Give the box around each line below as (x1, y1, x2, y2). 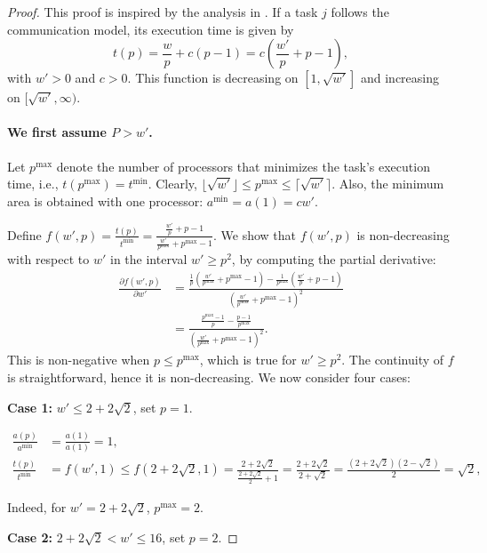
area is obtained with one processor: (7, 191, 204, 210)
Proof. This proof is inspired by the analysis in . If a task (7, 3, 318, 20)
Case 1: (7, 397, 53, 416)
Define (7, 225, 42, 244)
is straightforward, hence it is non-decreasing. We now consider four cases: (7, 368, 411, 387)
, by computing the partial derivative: (231, 250, 436, 268)
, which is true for (199, 350, 297, 369)
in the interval (109, 250, 188, 268)
